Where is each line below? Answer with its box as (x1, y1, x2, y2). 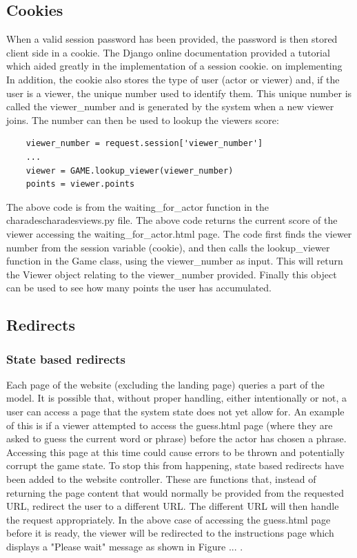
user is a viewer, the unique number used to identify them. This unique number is (6, 85, 352, 100)
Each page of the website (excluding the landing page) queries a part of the (6, 377, 325, 391)
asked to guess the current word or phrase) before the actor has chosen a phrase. (6, 431, 347, 446)
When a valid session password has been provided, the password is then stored (6, 32, 338, 46)
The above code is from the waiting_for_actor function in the (6, 199, 269, 214)
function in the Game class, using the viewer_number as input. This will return (6, 254, 343, 268)
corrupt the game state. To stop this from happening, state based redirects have (6, 458, 344, 473)
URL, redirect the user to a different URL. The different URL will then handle (6, 499, 339, 513)
